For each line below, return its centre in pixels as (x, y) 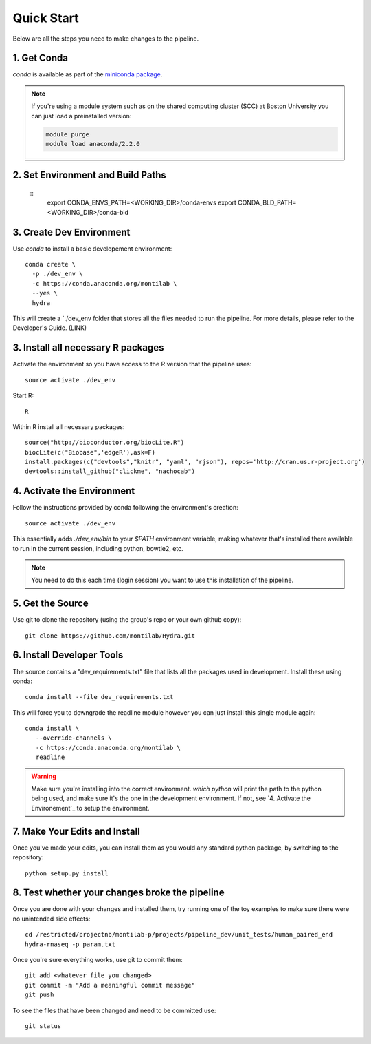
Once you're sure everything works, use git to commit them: (98, 959)
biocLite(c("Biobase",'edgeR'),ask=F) (90, 452)
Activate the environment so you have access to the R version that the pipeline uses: (132, 364)
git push (40, 995)
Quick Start (46, 18)
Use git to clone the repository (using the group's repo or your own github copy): (127, 620)
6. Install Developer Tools (68, 655)
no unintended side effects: (52, 919)
